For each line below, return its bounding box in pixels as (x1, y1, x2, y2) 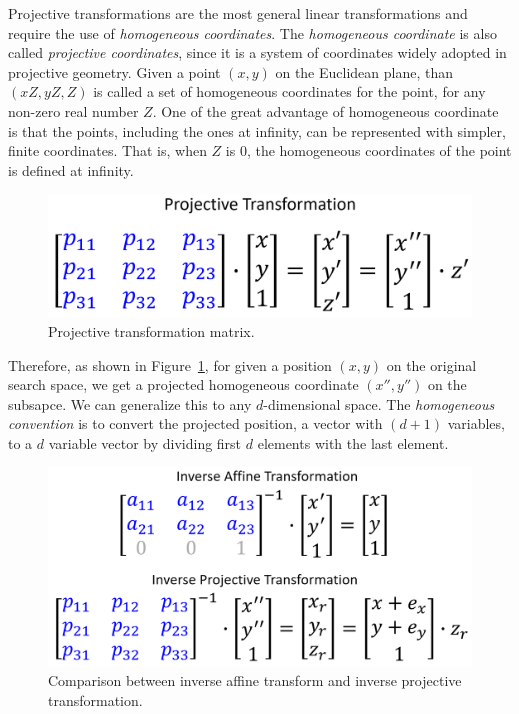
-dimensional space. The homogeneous (263, 393, 495, 414)
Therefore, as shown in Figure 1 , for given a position (8, 354, 332, 375)
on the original (386, 354, 477, 375)
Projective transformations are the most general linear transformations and (8, 3, 468, 23)
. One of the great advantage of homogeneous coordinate (152, 100, 499, 121)
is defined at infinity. (8, 159, 134, 180)
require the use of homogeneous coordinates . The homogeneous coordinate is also (8, 22, 497, 43)
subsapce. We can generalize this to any (8, 393, 252, 414)
